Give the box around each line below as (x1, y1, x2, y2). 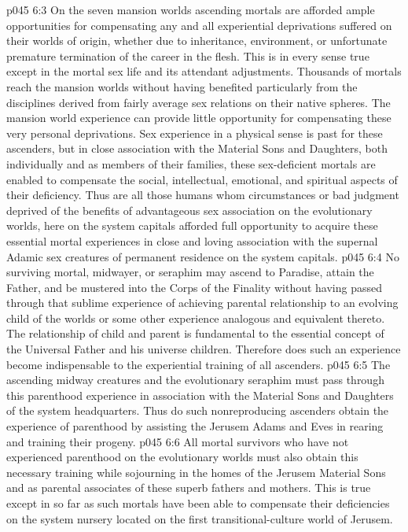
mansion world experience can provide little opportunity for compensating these (6, 109, 391, 126)
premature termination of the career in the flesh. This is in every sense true (6, 47, 369, 64)
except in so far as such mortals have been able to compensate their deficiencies (6, 495, 390, 511)
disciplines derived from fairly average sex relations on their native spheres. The (6, 94, 391, 110)
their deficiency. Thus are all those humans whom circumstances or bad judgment (6, 187, 399, 203)
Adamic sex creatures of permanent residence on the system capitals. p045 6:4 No (6, 248, 399, 264)
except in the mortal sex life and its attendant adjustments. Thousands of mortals (6, 63, 402, 79)
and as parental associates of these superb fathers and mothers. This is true (6, 479, 371, 496)
